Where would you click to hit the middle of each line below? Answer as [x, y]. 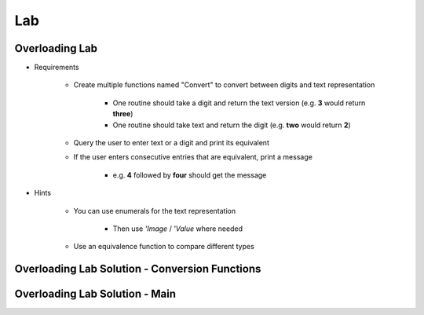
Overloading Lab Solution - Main [95, 294]
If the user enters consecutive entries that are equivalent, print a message [193, 157]
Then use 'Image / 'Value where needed [178, 229]
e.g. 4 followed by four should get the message [190, 175]
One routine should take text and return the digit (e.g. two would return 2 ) [232, 125]
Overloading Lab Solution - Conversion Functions [138, 269]
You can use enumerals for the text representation [154, 211]
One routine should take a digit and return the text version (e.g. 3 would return [239, 103]
